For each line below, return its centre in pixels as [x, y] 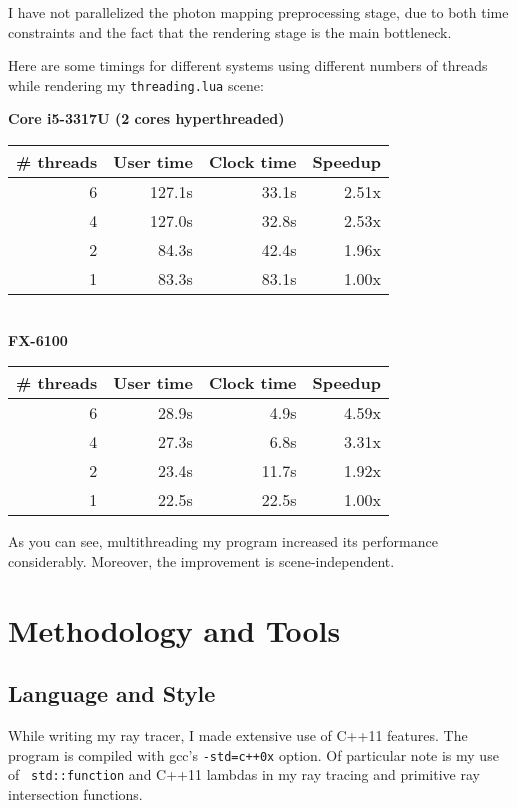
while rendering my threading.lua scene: [136, 84]
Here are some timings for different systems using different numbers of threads [248, 65]
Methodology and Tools [174, 629]
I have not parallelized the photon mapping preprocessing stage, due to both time [258, 12]
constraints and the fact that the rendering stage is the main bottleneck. [230, 31]
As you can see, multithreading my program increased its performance [223, 541]
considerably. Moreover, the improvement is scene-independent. [201, 560]
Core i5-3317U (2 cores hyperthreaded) [146, 118]
